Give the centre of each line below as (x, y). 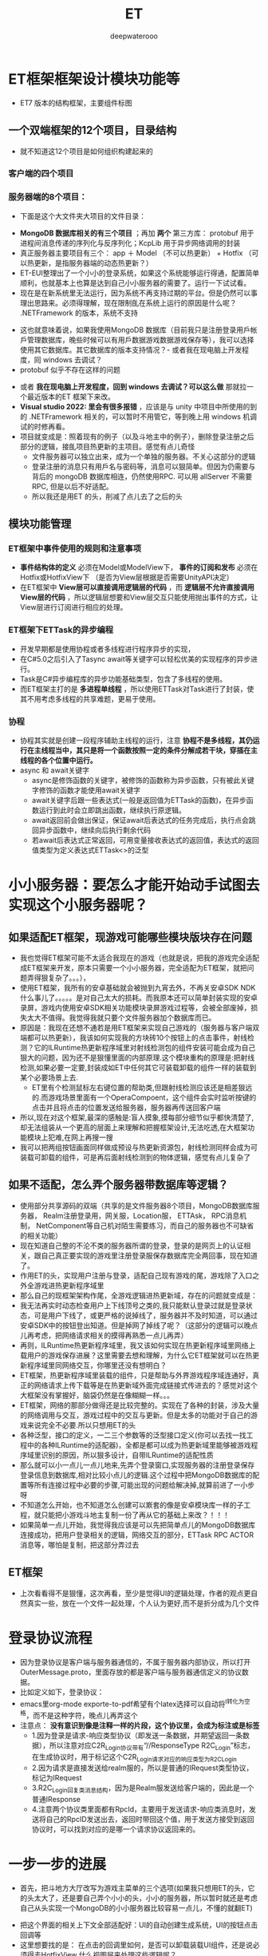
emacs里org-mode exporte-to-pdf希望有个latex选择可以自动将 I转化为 (132, 1703)
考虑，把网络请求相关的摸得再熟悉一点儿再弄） (111, 1335)
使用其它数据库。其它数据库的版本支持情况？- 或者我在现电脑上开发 (131, 350)
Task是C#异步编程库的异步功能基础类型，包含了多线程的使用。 (123, 678)
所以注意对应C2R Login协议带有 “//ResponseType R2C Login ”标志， (152, 1746)
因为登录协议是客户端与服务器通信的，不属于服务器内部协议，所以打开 (135, 1662)
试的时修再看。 (44, 426)
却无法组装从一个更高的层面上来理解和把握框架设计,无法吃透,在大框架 (134, 1127)
